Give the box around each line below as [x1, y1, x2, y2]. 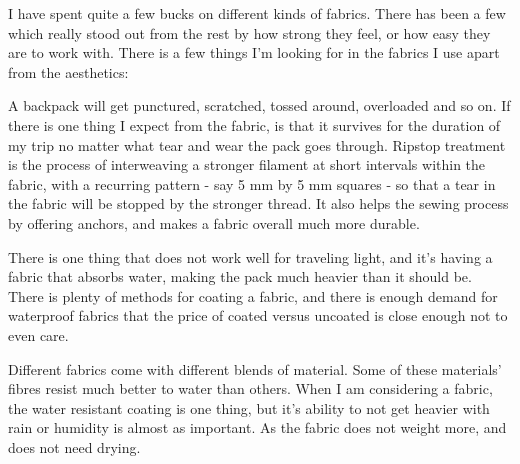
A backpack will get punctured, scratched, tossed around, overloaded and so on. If [8, 95, 511, 116]
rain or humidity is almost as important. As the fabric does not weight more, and [8, 417, 507, 438]
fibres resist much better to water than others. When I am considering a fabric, [8, 378, 493, 399]
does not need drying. [8, 436, 141, 457]
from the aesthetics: [8, 61, 129, 82]
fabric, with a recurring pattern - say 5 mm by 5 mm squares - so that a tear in [8, 173, 496, 194]
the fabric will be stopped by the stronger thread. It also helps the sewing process [8, 193, 509, 214]
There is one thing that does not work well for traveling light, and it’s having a [8, 246, 493, 267]
